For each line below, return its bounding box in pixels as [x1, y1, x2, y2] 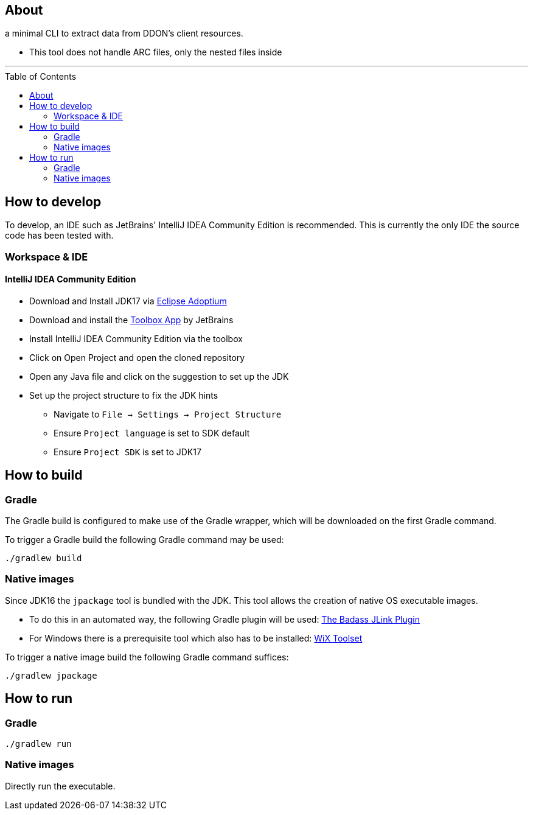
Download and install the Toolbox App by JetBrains [29, 314, 234, 325]
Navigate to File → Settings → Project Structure [54, 408, 282, 419]
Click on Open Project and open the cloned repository [29, 352, 245, 363]
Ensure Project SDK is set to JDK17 [54, 446, 201, 457]
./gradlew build [5, 553, 82, 564]
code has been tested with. [5, 230, 114, 241]
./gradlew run [5, 739, 72, 749]
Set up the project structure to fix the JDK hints [29, 390, 218, 401]
